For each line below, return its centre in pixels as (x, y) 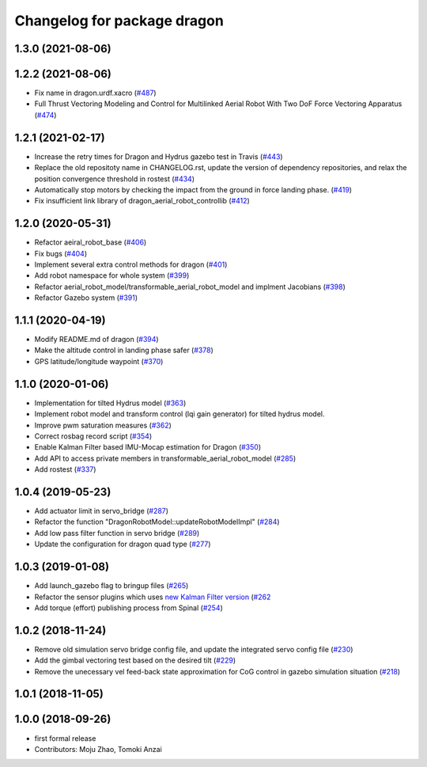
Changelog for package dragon (119, 21)
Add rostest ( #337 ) (65, 469)
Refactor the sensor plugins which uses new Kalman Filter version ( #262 (153, 597)
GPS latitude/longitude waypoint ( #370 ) (99, 361)
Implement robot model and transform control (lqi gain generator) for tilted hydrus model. (179, 414)
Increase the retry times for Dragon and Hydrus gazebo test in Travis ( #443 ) (159, 156)
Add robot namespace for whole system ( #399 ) (112, 275)
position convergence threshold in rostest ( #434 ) (115, 179)
